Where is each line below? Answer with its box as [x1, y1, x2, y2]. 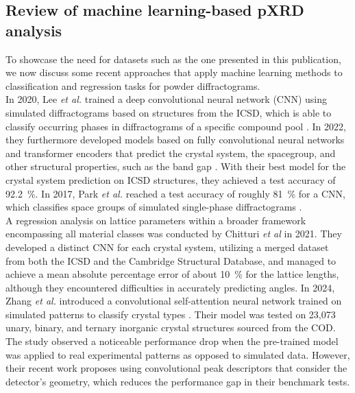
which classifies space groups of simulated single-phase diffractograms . [5, 200, 302, 214]
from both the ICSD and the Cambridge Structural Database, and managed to [5, 253, 336, 267]
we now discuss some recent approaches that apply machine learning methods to [5, 65, 343, 80]
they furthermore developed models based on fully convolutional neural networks [5, 132, 345, 147]
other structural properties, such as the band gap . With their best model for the [5, 159, 346, 174]
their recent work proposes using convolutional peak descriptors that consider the [5, 361, 347, 375]
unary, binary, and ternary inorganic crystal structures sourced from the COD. [5, 320, 336, 335]
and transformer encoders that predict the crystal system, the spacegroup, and [5, 145, 336, 160]
